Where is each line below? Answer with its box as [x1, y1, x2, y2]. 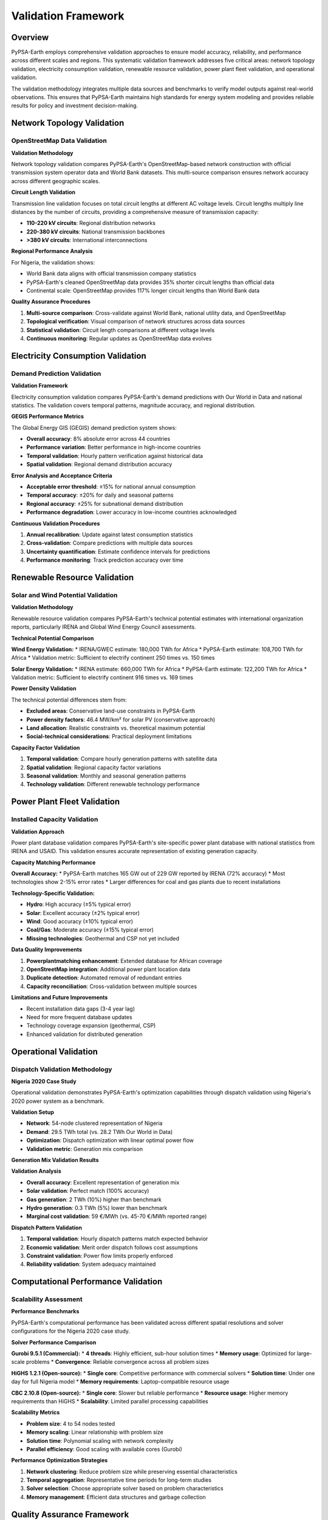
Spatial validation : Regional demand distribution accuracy [26, 461, 173, 468]
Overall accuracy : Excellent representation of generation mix [26, 1178, 180, 1186]
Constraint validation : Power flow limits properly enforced [26, 1252, 173, 1259]
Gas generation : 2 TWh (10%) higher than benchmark [26, 1195, 162, 1203]
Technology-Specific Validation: [11, 890, 95, 897]
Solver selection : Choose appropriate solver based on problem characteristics [26, 1485, 224, 1492]
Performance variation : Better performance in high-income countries [26, 444, 201, 451]
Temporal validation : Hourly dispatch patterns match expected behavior [26, 1235, 208, 1243]
